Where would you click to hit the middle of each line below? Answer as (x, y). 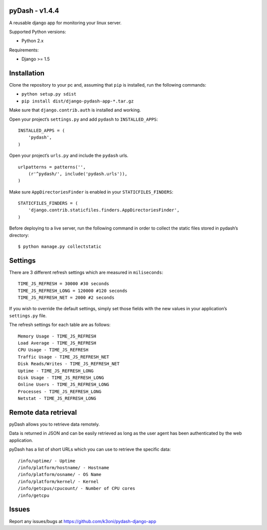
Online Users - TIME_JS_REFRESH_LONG (64, 385)
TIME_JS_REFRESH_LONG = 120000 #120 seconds (73, 290)
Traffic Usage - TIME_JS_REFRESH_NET (64, 357)
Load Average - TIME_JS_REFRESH (57, 343)
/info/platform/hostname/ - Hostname (64, 468)
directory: (19, 235)
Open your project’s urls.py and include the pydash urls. (69, 155)
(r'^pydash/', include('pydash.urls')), (78, 174)
